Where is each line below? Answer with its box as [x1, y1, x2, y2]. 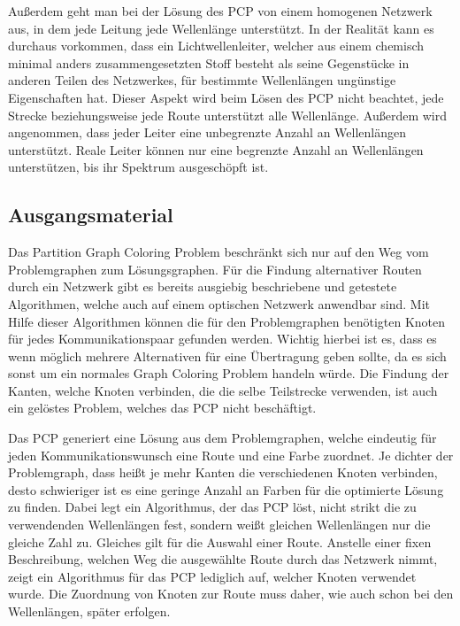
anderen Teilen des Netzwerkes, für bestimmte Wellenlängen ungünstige [8, 71, 396, 89]
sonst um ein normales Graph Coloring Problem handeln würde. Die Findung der [8, 364, 449, 383]
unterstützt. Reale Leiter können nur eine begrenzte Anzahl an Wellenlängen [8, 140, 424, 158]
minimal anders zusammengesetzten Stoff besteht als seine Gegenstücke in [8, 53, 410, 72]
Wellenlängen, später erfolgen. [8, 602, 171, 621]
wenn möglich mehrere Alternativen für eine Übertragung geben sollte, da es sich [8, 346, 447, 365]
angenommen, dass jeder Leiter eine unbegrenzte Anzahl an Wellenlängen [8, 123, 407, 142]
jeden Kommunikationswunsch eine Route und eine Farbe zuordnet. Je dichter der [8, 445, 454, 464]
